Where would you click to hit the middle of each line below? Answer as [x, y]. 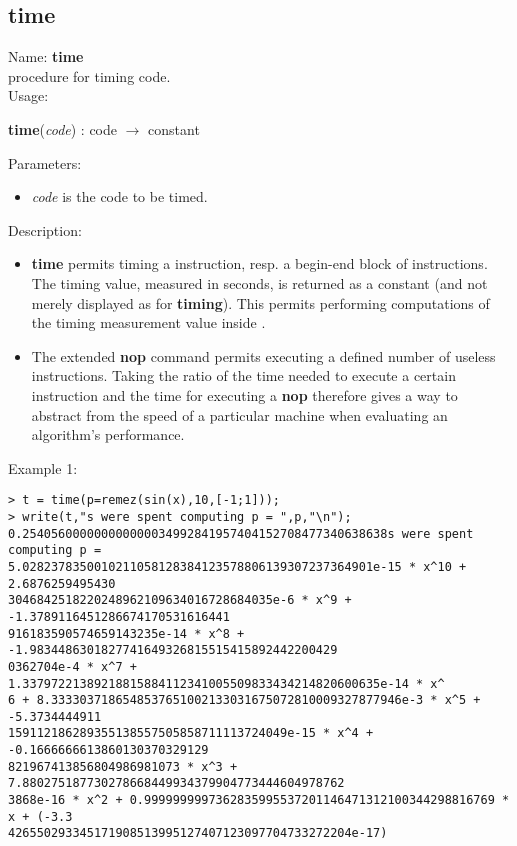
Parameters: [45, 162]
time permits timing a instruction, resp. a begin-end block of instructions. [259, 263]
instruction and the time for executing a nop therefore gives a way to [244, 394]
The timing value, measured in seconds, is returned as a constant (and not [259, 282]
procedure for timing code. [89, 75]
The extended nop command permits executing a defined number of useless [263, 355]
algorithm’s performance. [108, 434]
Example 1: [43, 467]
